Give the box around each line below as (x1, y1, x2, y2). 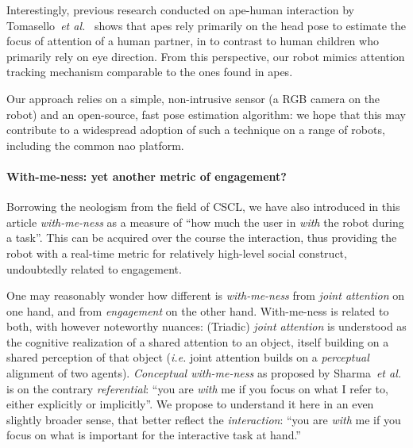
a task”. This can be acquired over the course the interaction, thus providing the (6, 229, 397, 246)
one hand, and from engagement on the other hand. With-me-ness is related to (6, 302, 389, 319)
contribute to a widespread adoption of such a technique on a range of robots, (6, 121, 385, 138)
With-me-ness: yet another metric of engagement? (6, 167, 287, 184)
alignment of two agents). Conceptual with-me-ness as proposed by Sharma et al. (6, 365, 402, 381)
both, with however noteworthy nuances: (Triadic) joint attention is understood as (6, 318, 407, 335)
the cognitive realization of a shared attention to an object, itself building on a (6, 333, 389, 350)
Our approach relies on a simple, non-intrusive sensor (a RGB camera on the (6, 90, 380, 106)
